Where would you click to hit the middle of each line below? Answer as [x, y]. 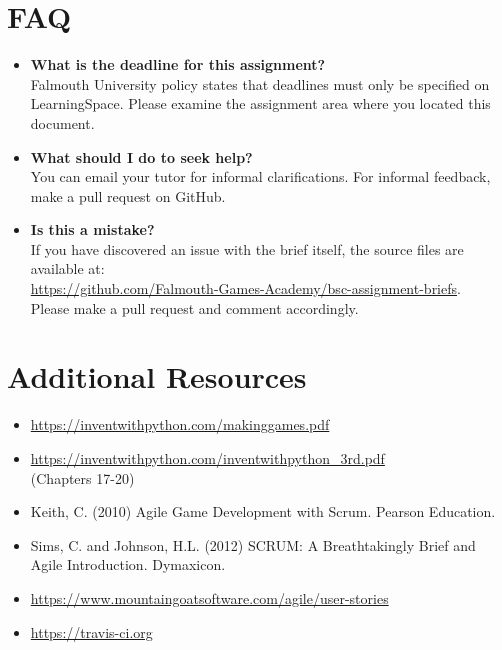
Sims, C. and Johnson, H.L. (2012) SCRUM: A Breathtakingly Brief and [253, 544]
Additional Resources [157, 376]
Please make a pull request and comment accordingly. [194, 307]
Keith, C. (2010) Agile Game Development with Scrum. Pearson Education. [263, 511]
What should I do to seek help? [141, 156]
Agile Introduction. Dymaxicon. [128, 564]
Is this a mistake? [92, 229]
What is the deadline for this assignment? [178, 64]
